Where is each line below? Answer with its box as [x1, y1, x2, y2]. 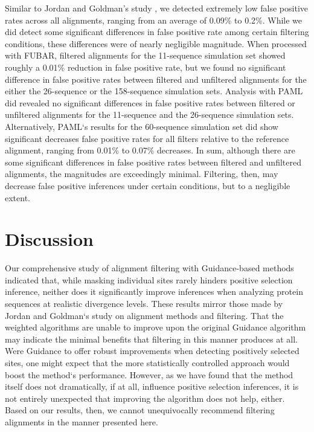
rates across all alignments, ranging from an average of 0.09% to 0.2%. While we [5, 13, 303, 26]
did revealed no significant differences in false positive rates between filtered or [5, 96, 295, 109]
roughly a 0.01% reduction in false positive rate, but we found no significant [5, 60, 286, 73]
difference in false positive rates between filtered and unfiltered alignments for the [5, 73, 307, 85]
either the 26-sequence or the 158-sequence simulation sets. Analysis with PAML [5, 85, 303, 97]
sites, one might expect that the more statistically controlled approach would [5, 356, 290, 369]
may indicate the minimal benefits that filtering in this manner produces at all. [5, 332, 298, 345]
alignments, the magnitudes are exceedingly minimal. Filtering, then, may [5, 167, 278, 180]
